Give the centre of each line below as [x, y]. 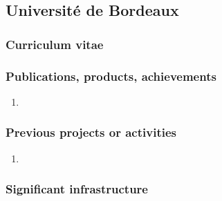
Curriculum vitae [55, 44]
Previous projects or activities [91, 132]
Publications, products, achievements [111, 76]
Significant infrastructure [77, 189]
